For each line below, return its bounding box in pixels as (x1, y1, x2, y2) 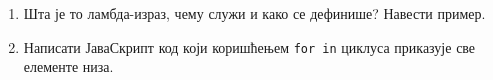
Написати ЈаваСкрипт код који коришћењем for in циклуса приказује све (23, 36, 476, 57)
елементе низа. (23, 56, 114, 77)
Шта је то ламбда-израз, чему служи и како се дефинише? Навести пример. (23, 3, 486, 23)
